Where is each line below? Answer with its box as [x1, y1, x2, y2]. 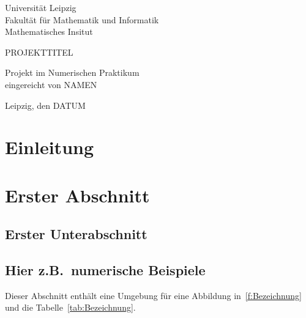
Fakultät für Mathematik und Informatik [5, 13, 159, 26]
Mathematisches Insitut [5, 25, 93, 38]
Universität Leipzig [5, 1, 76, 13]
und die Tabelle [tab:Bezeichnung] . [5, 301, 136, 314]
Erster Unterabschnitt [5, 224, 147, 243]
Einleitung [5, 135, 94, 160]
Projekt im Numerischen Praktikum [5, 66, 140, 79]
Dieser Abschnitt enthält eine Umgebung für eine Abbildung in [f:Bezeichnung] [5, 289, 302, 301]
